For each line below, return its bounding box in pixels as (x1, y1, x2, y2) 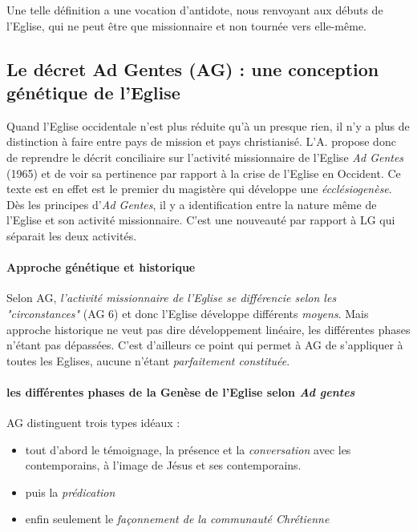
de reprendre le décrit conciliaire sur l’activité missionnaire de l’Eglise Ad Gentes (6, 148, 404, 165)
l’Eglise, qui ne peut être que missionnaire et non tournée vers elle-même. (6, 17, 367, 34)
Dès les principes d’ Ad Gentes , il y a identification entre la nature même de (6, 195, 377, 212)
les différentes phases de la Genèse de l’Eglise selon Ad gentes (6, 383, 355, 400)
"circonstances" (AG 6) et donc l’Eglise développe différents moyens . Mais (6, 304, 369, 321)
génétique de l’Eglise (6, 79, 180, 104)
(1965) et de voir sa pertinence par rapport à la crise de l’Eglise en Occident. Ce (6, 164, 401, 181)
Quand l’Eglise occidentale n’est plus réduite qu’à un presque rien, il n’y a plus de (6, 117, 410, 134)
